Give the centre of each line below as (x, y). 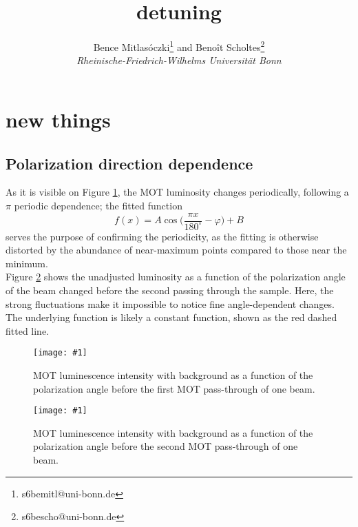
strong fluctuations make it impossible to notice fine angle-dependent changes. (170, 303)
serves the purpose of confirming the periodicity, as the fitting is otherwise (162, 236)
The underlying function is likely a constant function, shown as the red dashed (171, 317)
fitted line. (28, 330)
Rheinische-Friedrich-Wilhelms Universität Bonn (179, 60)
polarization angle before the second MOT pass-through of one (166, 446)
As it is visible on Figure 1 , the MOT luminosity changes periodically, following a (177, 192)
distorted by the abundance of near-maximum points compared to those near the (176, 250)
